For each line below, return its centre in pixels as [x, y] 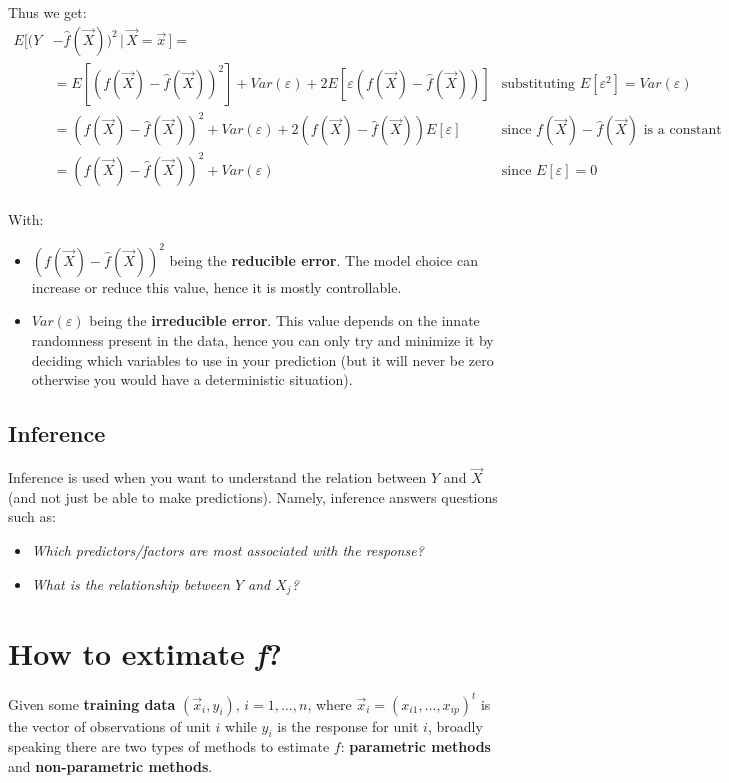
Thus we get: [47, 12]
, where [329, 703]
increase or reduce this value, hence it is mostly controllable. [216, 286]
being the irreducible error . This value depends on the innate [284, 320]
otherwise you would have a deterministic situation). [192, 379]
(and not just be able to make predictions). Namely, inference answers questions [253, 496]
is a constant [682, 130]
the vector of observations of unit [109, 725]
